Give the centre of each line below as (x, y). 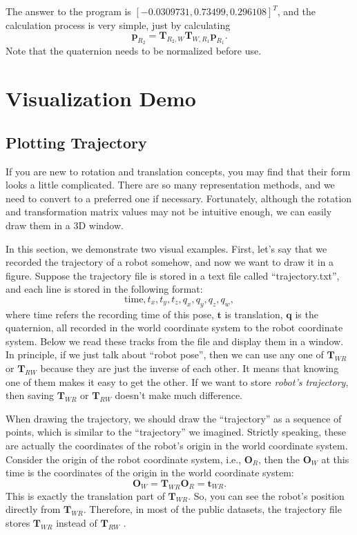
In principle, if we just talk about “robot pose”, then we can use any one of (165, 354)
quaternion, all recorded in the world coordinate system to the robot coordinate (174, 328)
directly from (33, 509)
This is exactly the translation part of (85, 495)
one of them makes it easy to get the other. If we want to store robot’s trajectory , (177, 381)
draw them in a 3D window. (65, 225)
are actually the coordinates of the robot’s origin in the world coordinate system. (177, 446)
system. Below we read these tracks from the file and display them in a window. (175, 341)
